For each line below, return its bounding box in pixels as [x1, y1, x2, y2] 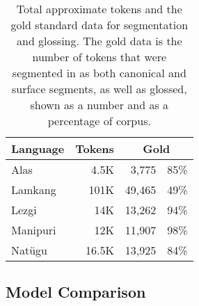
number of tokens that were [32, 49, 167, 65]
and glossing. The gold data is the [17, 33, 182, 49]
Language [11, 140, 65, 156]
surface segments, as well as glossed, [11, 81, 187, 97]
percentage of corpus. [47, 113, 151, 129]
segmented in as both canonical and [12, 65, 186, 81]
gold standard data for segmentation [10, 17, 189, 33]
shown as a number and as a [30, 97, 169, 113]
